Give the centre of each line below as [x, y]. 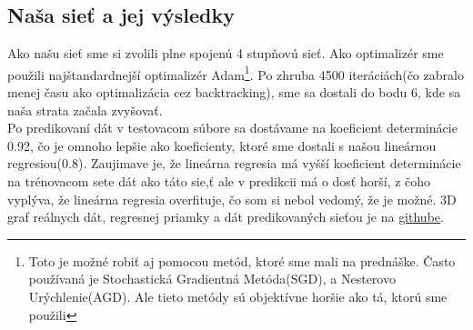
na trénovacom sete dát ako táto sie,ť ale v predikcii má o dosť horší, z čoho [219, 181]
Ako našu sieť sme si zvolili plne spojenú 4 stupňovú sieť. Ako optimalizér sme [226, 53]
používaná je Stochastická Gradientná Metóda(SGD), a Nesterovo [212, 279]
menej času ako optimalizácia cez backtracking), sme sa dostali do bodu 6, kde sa [234, 92]
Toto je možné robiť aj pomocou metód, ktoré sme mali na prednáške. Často [242, 260]
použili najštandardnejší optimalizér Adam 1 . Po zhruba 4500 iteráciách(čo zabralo [236, 73]
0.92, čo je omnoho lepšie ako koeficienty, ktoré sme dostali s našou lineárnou [222, 145]
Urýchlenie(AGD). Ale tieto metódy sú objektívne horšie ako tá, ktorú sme [238, 296]
